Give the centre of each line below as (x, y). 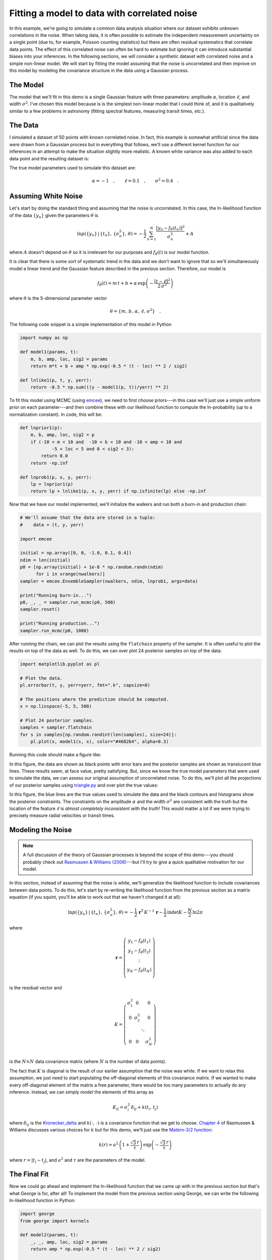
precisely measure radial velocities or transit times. (62, 815)
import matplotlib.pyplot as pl (60, 664)
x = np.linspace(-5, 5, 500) (56, 706)
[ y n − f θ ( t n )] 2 (171, 228)
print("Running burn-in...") (56, 595)
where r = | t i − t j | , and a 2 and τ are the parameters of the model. (78, 1160)
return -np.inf (49, 463)
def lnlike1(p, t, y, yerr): (56, 380)
